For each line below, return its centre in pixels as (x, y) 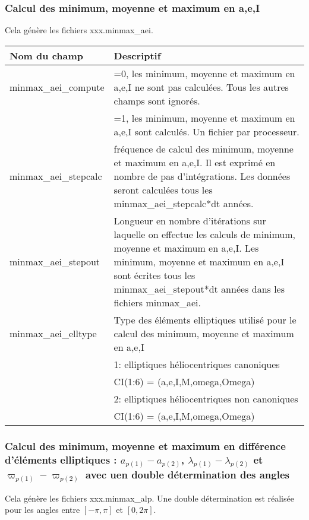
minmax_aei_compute (57, 87)
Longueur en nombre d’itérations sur (190, 220)
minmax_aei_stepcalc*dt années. (184, 203)
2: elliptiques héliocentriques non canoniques (206, 398)
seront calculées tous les (163, 189)
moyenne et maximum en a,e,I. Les (186, 248)
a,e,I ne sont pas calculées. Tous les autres (201, 87)
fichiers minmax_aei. (157, 302)
